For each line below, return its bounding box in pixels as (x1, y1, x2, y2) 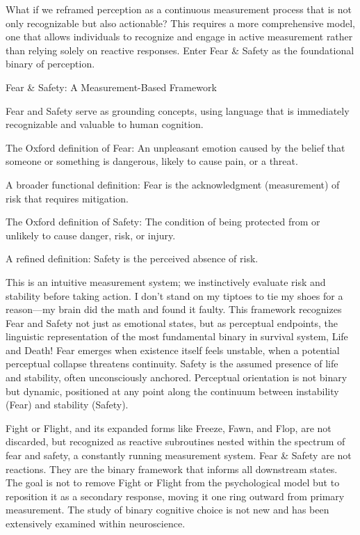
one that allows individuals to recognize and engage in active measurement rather (6, 29, 353, 44)
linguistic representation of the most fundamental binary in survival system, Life (6, 329, 348, 344)
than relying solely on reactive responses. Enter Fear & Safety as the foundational (6, 42, 354, 57)
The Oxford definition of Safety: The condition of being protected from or (6, 214, 320, 229)
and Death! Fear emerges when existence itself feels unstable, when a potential (6, 342, 340, 357)
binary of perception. (6, 56, 95, 71)
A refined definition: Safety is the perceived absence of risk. (6, 251, 259, 266)
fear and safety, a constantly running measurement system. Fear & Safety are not (6, 448, 352, 463)
